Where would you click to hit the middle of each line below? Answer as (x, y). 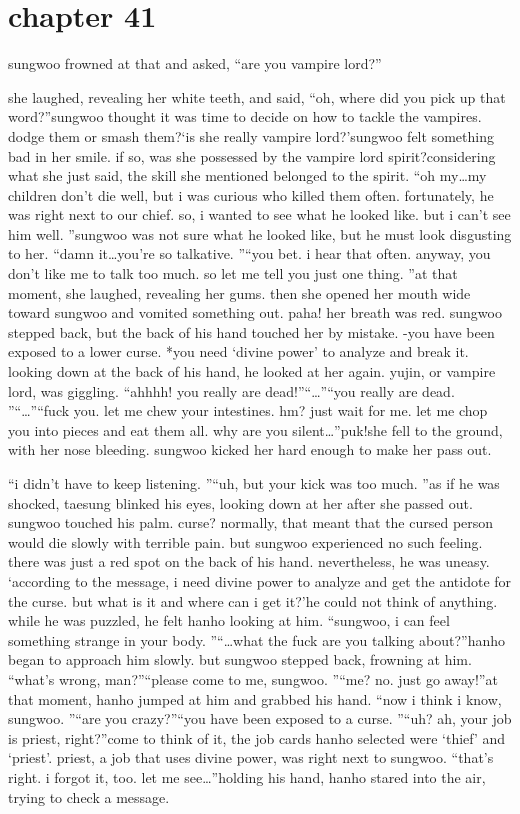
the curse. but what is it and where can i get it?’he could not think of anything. (253, 600)
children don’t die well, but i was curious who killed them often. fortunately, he (251, 194)
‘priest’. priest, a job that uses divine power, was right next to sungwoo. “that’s (251, 757)
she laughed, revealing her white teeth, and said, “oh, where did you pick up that (257, 96)
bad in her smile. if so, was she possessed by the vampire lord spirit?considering (252, 155)
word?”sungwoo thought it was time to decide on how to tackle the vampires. (245, 116)
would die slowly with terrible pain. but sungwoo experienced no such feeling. (245, 541)
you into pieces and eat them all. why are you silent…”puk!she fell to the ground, (255, 429)
